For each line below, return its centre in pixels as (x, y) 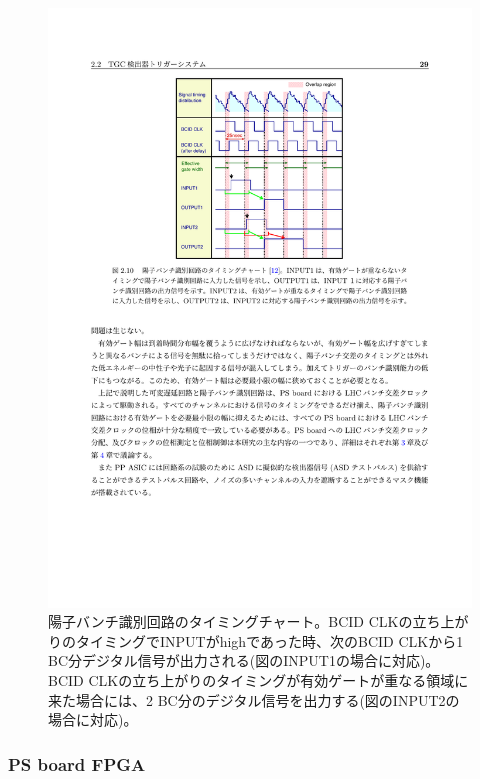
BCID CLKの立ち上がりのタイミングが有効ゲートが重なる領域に (258, 680)
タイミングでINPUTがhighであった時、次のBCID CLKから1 (269, 640)
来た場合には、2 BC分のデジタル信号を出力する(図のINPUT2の (254, 699)
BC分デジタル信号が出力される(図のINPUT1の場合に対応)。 (244, 660)
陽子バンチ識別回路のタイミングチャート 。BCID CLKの (230, 621)
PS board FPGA (77, 763)
